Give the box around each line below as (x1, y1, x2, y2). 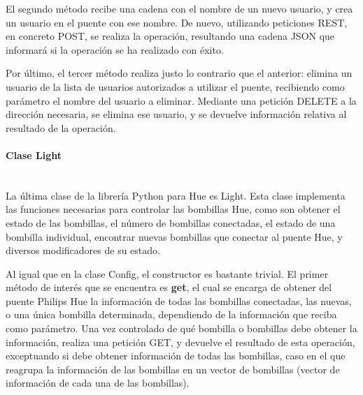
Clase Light (6, 147, 62, 162)
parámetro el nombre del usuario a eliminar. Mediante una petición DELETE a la (6, 93, 357, 107)
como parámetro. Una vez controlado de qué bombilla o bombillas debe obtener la (6, 321, 357, 336)
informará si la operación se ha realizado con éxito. (6, 42, 224, 57)
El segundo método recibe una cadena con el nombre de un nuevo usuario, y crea (6, 1, 353, 15)
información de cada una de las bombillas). (6, 375, 190, 390)
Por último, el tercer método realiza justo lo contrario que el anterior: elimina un (6, 66, 353, 80)
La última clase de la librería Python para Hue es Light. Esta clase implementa (6, 188, 346, 202)
